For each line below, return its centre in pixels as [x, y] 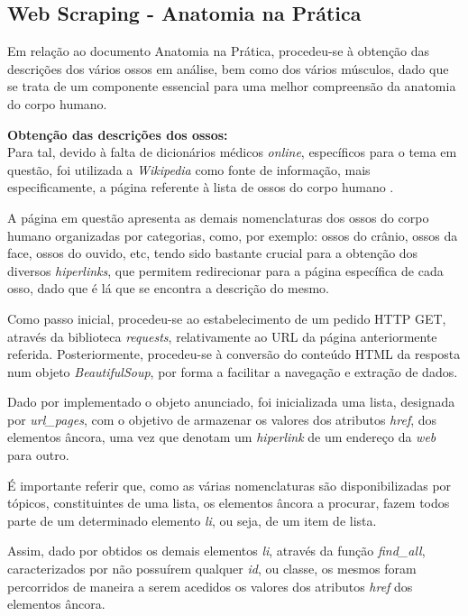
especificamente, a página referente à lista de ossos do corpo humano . [201, 187]
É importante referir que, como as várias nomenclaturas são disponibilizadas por [229, 485]
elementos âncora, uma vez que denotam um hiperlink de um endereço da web [222, 437]
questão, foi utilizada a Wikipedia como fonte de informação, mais [189, 169]
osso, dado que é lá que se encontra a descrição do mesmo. [168, 288]
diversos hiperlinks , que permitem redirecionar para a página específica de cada [225, 270]
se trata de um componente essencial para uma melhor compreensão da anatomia [232, 86]
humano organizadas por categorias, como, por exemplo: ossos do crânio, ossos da [233, 235]
